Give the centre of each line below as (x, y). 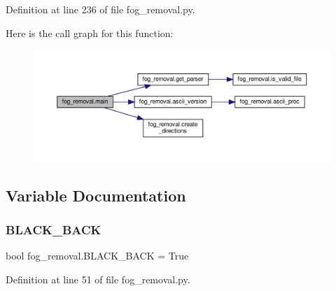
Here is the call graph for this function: (90, 33)
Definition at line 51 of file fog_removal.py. (98, 279)
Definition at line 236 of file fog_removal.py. (100, 9)
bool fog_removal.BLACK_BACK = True (97, 256)
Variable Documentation (96, 195)
